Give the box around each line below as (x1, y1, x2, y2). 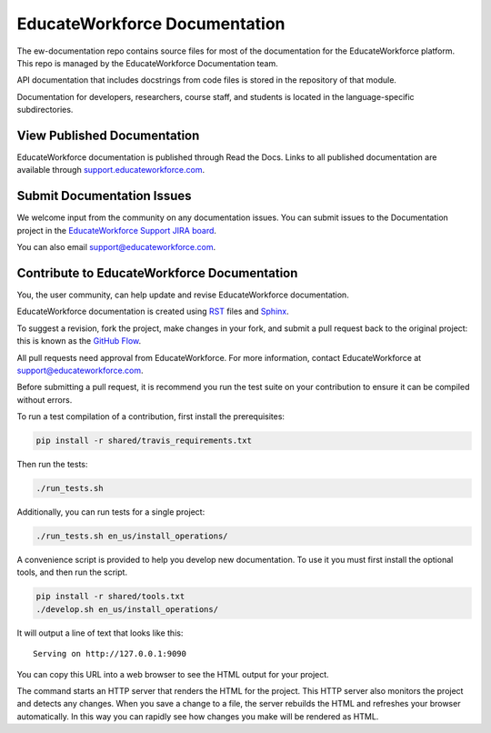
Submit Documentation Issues (16, 188, 192, 204)
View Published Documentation (16, 127, 200, 143)
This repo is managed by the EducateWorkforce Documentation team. (16, 57, 278, 68)
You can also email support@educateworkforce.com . (16, 242, 216, 253)
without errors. (16, 394, 73, 405)
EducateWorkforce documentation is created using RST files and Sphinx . (16, 306, 290, 317)
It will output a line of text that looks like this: (16, 628, 184, 638)
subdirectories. (16, 105, 74, 115)
